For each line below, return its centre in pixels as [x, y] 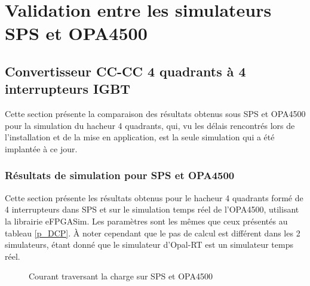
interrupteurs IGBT [68, 89]
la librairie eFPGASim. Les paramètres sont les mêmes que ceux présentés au [146, 221]
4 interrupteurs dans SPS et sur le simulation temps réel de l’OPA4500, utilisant [152, 209]
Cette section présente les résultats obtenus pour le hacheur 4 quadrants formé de [154, 197]
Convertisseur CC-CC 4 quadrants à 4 [125, 71]
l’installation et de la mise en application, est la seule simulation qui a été [140, 137]
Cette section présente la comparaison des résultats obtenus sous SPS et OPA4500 [155, 114]
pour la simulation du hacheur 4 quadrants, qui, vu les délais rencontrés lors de [150, 125]
